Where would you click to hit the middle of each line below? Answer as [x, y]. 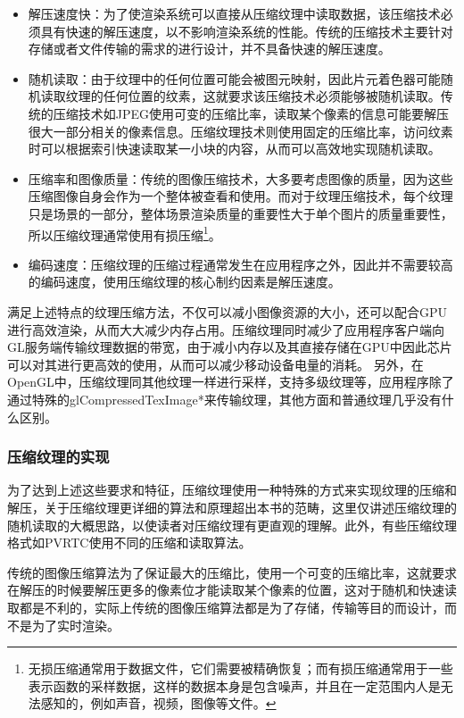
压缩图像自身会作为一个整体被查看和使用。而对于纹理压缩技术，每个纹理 [240, 196]
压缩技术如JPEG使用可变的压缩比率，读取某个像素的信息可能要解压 [251, 113]
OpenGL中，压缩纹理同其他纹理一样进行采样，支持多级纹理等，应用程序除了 [231, 382]
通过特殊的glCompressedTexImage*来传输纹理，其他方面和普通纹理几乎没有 [224, 399]
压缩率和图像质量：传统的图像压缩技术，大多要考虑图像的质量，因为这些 [240, 178]
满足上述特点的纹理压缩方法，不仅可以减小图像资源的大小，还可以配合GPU [228, 311]
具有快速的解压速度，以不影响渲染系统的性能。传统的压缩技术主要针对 [247, 31]
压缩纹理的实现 [58, 457]
